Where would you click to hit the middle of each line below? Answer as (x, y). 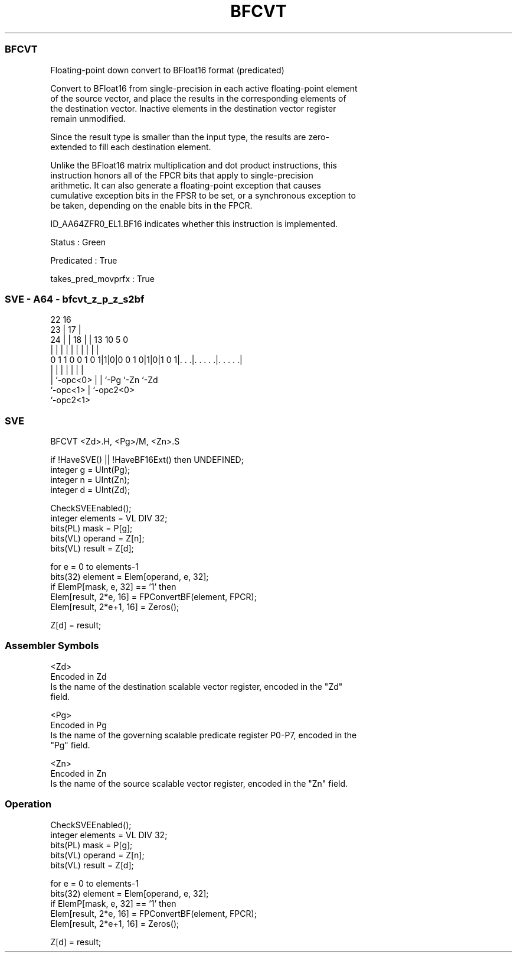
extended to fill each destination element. (131, 147)
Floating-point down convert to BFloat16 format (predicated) (167, 70)
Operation (28, 804)
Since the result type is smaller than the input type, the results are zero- (190, 137)
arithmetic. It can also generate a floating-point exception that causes (186, 185)
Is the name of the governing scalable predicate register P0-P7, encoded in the (204, 735)
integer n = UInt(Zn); (90, 480)
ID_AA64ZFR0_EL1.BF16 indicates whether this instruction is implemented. (194, 223)
